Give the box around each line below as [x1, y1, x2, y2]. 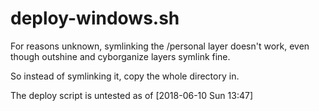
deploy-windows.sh [10, 7, 180, 30]
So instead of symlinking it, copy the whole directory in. [10, 70, 240, 82]
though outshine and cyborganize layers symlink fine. [10, 50, 231, 62]
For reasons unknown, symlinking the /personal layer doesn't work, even [10, 40, 310, 52]
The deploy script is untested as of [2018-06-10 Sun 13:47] [10, 89, 254, 101]
